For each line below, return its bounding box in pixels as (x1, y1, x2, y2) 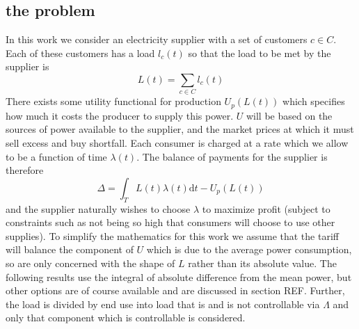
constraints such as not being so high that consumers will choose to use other (6, 215, 335, 230)
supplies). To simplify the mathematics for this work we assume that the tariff (6, 228, 339, 243)
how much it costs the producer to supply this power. (6, 108, 234, 122)
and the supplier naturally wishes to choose (6, 201, 191, 216)
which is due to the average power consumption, (146, 242, 352, 257)
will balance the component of (6, 242, 134, 257)
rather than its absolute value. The (188, 255, 337, 270)
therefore (6, 163, 44, 177)
